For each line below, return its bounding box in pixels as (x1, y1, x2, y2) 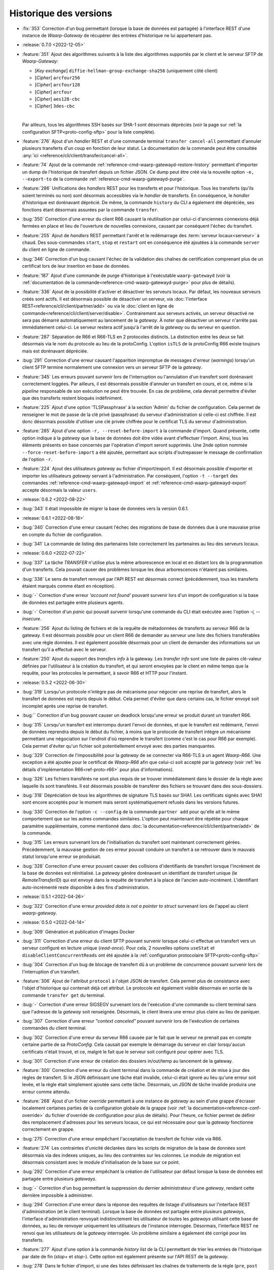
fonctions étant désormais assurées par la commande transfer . (22, 206, 159, 213)
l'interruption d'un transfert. (22, 968, 80, 975)
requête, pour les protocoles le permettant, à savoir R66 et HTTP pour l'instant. (22, 670, 188, 676)
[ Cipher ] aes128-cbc (35, 96, 81, 102)
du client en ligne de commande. (22, 246, 91, 252)
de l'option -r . (22, 456, 53, 462)
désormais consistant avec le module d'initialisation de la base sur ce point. (22, 1159, 180, 1165)
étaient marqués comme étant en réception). (22, 583, 116, 589)
